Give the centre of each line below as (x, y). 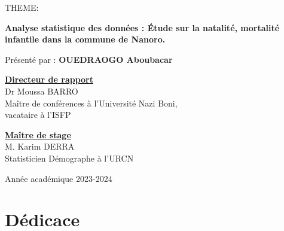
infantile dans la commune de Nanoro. (85, 39)
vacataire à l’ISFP (38, 115)
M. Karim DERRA (40, 146)
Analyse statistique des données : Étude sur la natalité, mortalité (142, 27)
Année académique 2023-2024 (59, 178)
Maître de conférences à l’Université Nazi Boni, (91, 103)
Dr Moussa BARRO (42, 91)
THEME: (22, 7)
